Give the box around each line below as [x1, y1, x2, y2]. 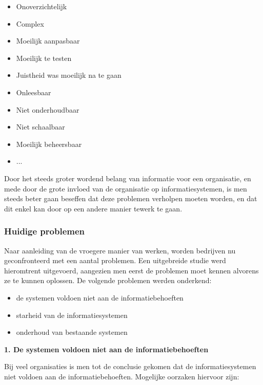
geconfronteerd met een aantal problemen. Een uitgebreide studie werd [4, 255, 226, 266]
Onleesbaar [16, 87, 51, 97]
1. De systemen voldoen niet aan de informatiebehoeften [4, 344, 209, 354]
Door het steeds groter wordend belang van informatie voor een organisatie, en [4, 173, 251, 183]
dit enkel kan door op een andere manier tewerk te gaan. [4, 203, 183, 213]
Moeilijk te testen [16, 52, 72, 63]
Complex [16, 18, 44, 29]
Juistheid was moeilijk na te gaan [16, 70, 122, 80]
